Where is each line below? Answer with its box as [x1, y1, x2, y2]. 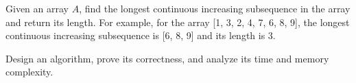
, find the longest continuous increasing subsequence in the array [79, 1, 351, 15]
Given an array [5, 1, 69, 15]
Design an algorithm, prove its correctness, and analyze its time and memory [5, 51, 329, 65]
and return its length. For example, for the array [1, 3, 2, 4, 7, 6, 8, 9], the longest [5, 14, 350, 29]
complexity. [5, 64, 54, 79]
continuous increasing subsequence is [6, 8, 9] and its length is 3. [5, 28, 276, 43]
